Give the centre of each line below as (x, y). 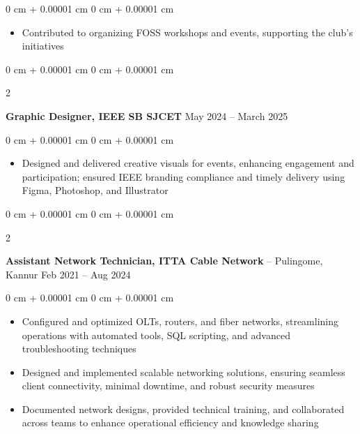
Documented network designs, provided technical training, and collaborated (183, 409)
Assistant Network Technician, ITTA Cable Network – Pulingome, (164, 261)
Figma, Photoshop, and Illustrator (95, 190)
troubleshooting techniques (79, 349)
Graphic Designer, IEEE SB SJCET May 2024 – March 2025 (147, 115)
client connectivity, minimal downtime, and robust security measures (168, 386)
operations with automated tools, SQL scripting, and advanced (156, 335)
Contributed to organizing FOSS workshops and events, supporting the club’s (187, 32)
